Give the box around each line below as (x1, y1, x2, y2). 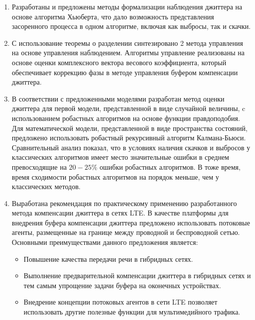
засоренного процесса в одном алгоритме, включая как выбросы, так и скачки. (11, 21, 251, 31)
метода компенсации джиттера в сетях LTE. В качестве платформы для (11, 208, 229, 218)
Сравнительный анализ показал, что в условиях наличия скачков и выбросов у (11, 142, 251, 152)
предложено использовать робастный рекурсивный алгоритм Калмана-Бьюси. (11, 132, 246, 143)
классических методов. (11, 181, 81, 192)
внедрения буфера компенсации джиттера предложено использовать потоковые (11, 217, 250, 227)
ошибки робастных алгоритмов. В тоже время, (100, 161, 241, 172)
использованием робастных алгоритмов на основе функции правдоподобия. (11, 112, 240, 123)
